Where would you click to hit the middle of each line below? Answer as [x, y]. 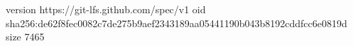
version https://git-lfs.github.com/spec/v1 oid [106, 9]
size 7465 [25, 37]
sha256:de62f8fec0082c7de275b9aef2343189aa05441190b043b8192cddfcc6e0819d [176, 23]
